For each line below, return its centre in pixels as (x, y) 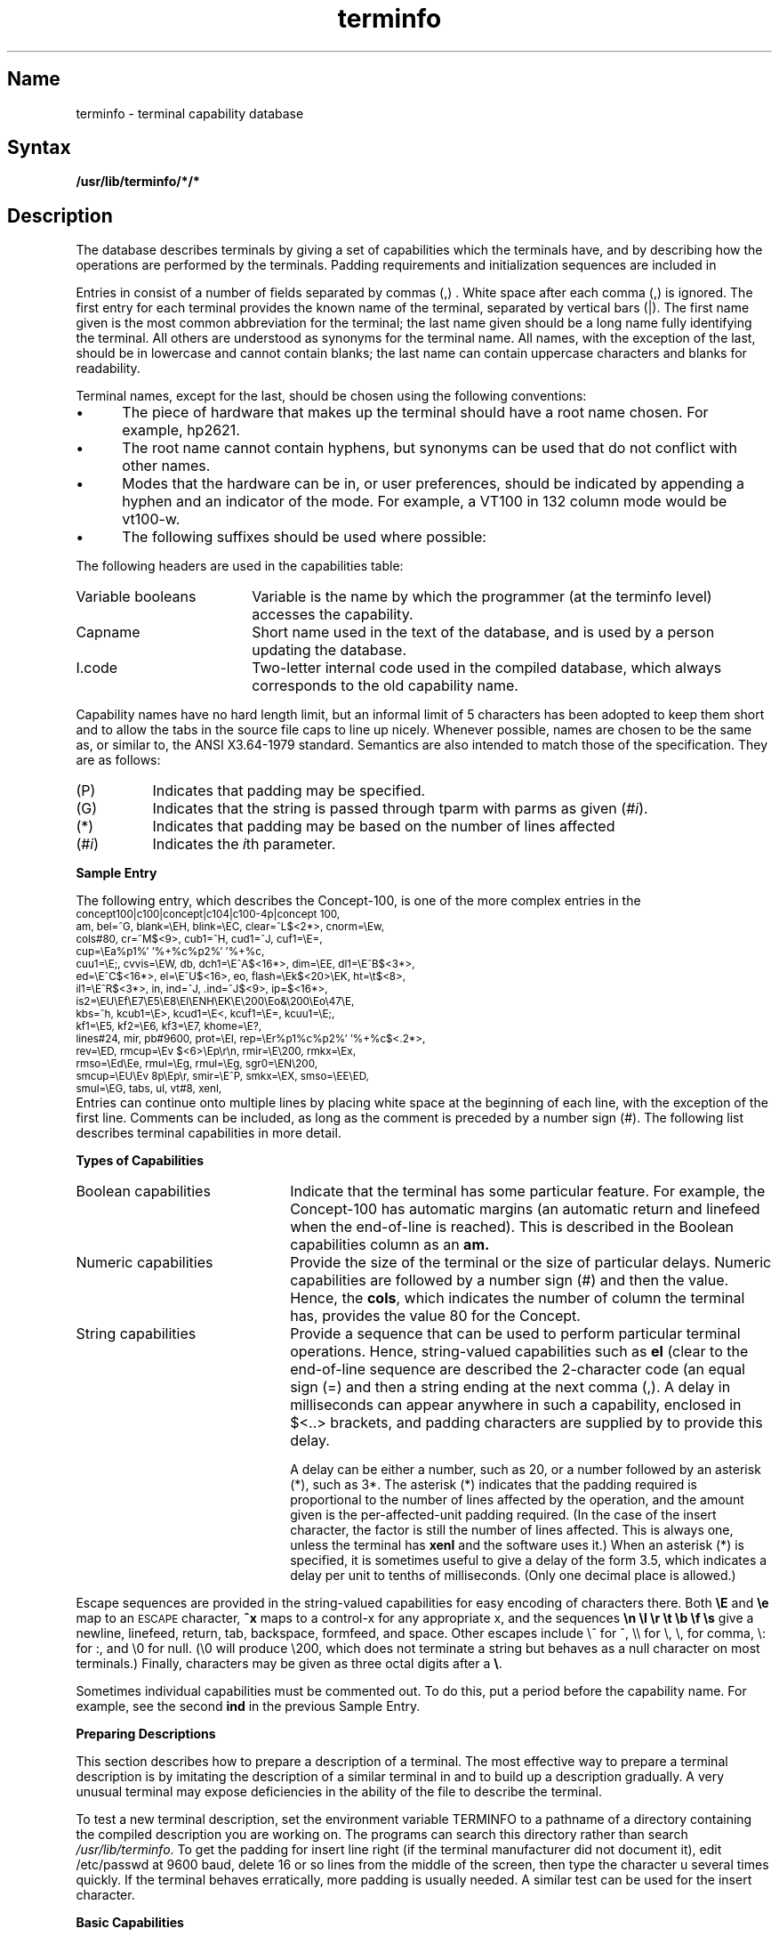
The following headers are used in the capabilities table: (240, 566)
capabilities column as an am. (390, 1245)
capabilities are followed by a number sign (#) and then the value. (510, 1281)
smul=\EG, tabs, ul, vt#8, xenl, (149, 1089)
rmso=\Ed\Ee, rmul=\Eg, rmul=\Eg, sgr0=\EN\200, (197, 1064)
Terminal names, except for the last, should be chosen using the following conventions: (331, 396)
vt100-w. (151, 519)
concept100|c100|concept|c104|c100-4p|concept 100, (208, 915)
